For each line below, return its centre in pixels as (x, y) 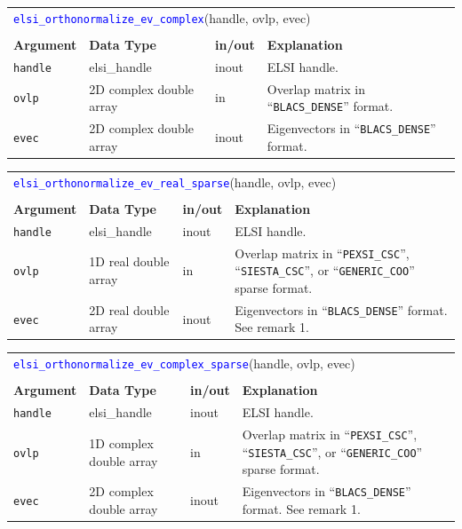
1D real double (129, 261)
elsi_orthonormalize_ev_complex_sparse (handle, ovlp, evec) (184, 363)
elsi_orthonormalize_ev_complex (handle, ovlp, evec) (162, 17)
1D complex (121, 442)
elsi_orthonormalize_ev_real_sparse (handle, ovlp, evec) (175, 182)
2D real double (129, 309)
